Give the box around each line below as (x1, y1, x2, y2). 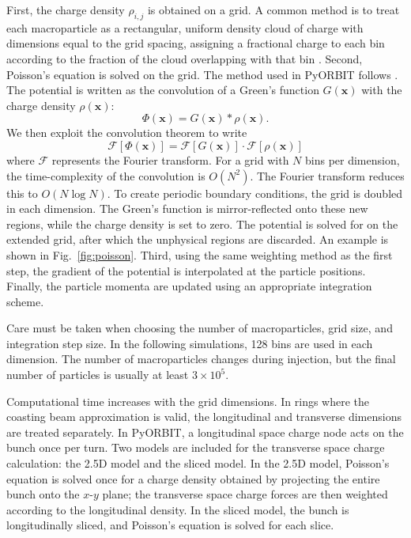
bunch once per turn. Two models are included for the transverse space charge (6, 439, 385, 456)
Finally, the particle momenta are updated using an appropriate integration (6, 278, 372, 294)
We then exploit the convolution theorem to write (6, 124, 247, 141)
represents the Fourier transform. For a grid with (51, 151, 289, 168)
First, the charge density (6, 2, 125, 17)
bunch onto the (6, 486, 80, 502)
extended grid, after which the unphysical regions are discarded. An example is (6, 231, 389, 248)
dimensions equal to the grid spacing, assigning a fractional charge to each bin (6, 35, 385, 51)
